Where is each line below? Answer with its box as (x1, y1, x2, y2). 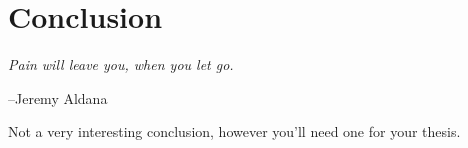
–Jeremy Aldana (8, 87, 108, 108)
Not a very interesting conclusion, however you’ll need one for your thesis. (8, 121, 461, 142)
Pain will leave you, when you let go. (8, 54, 234, 75)
